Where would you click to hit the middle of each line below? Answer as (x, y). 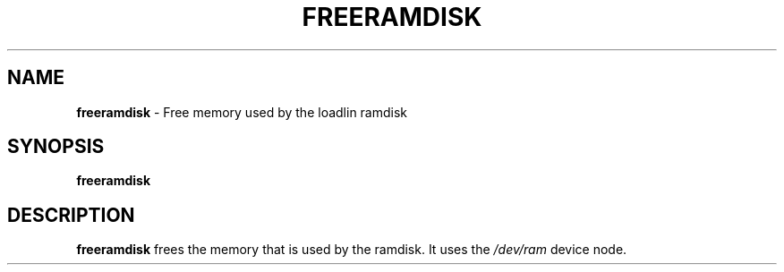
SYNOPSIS (56, 147)
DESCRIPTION (71, 215)
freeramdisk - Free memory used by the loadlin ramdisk (242, 112)
